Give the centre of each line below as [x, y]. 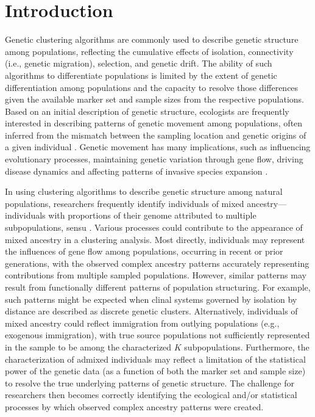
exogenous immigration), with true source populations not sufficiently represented [157, 335]
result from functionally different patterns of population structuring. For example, [158, 287]
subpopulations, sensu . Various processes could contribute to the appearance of [154, 227]
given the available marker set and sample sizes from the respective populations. [154, 99]
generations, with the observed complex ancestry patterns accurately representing [157, 263]
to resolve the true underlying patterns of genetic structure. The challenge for [150, 383]
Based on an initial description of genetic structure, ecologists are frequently [147, 111]
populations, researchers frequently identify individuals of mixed [125, 203]
